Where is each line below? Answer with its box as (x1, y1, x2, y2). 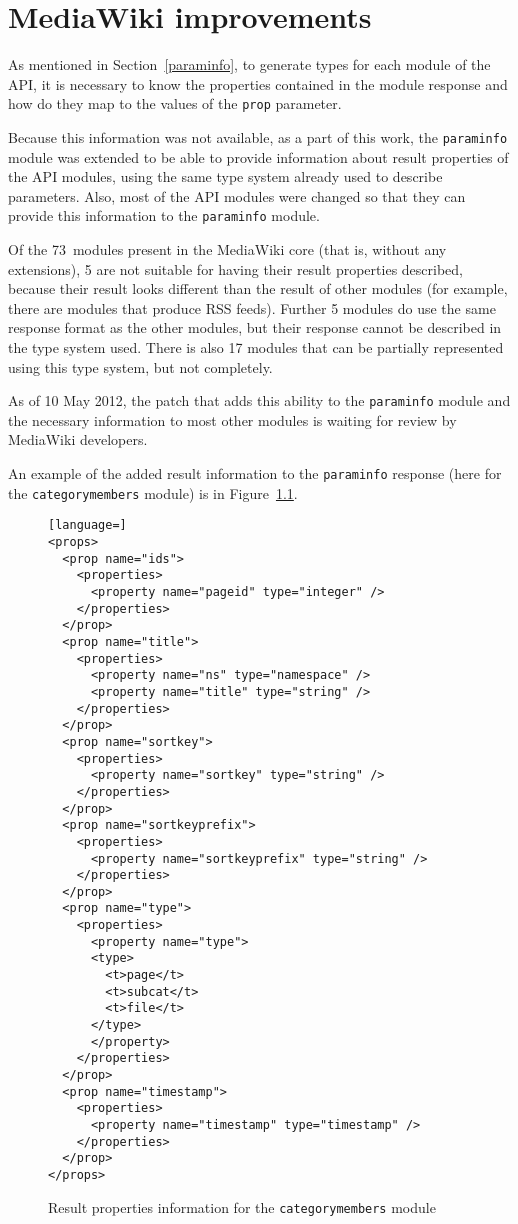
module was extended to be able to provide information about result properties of (8, 146, 509, 167)
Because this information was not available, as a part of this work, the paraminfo (8, 126, 508, 147)
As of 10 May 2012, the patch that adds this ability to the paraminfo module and (8, 390, 511, 411)
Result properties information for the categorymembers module (48, 1196, 436, 1217)
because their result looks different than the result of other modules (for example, (8, 278, 508, 299)
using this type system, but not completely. (8, 356, 273, 377)
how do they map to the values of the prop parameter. (8, 93, 342, 114)
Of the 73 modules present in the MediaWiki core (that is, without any (8, 239, 447, 260)
